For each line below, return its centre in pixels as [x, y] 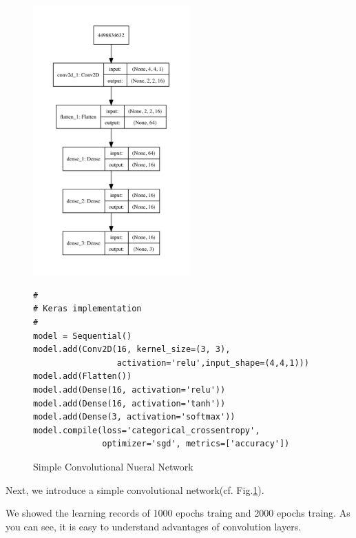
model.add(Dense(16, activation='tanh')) [129, 403]
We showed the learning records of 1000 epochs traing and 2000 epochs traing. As [178, 513]
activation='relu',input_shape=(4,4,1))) [213, 363]
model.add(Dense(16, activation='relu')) [129, 390]
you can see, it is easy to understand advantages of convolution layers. [154, 526]
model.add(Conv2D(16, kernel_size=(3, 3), [132, 350]
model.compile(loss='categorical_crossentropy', [147, 430]
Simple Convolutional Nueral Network [113, 466]
